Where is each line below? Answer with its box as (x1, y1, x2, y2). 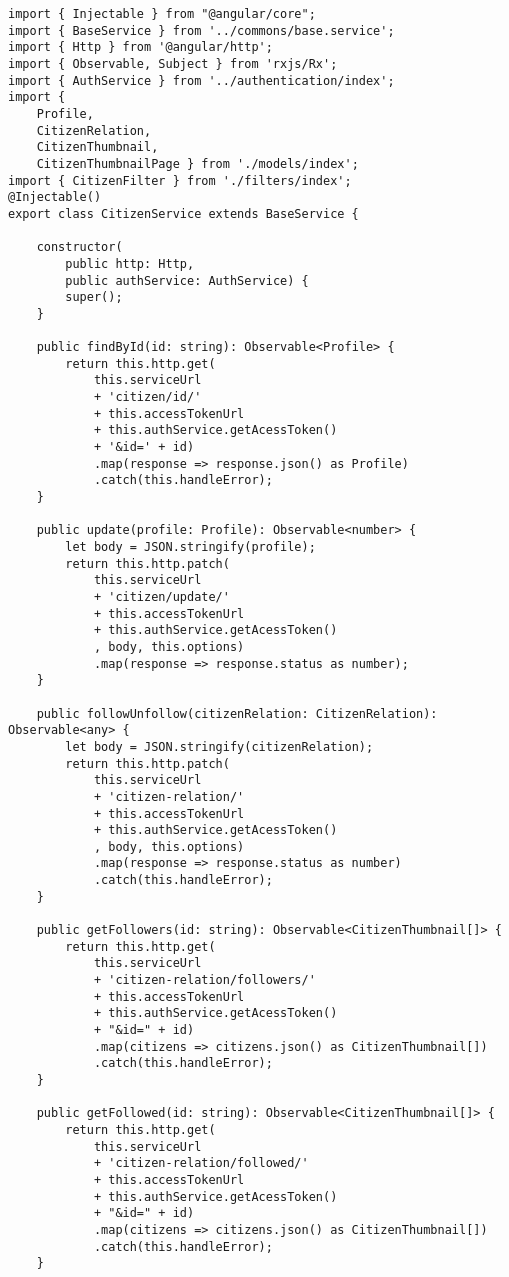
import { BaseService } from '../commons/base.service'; (8, 23, 395, 38)
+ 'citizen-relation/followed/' (93, 1156, 309, 1171)
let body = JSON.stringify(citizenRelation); (65, 739, 374, 754)
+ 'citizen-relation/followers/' (93, 973, 316, 988)
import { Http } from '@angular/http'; (8, 40, 273, 55)
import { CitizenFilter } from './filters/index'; (8, 173, 352, 188)
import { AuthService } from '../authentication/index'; (8, 73, 395, 88)
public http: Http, (65, 256, 195, 271)
